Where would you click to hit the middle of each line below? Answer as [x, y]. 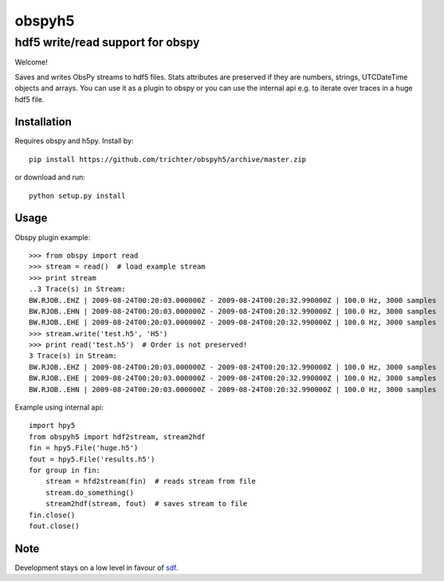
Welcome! [31, 62]
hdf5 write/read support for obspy [107, 42]
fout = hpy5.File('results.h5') [92, 459]
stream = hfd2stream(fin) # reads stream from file [151, 481]
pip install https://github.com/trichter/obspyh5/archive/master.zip [168, 159]
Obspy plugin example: [53, 237]
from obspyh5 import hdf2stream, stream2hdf [118, 437]
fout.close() [54, 526]
